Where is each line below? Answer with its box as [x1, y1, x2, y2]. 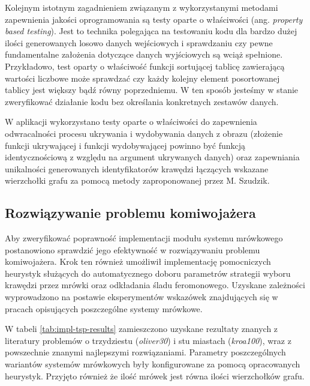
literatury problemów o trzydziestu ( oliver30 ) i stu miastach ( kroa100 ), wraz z [5, 334, 291, 346]
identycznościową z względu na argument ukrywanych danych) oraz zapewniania [5, 151, 300, 163]
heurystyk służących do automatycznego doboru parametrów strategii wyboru [5, 267, 291, 279]
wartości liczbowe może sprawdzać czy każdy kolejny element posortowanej [5, 71, 280, 84]
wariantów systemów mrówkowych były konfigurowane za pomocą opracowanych [5, 358, 300, 370]
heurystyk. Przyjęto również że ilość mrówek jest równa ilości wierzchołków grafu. [5, 369, 305, 382]
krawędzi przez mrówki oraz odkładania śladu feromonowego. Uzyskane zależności [5, 279, 305, 291]
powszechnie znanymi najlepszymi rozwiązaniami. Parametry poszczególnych [5, 346, 286, 358]
